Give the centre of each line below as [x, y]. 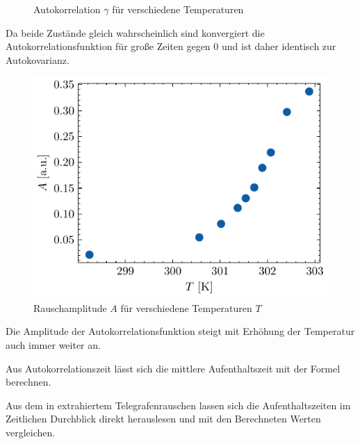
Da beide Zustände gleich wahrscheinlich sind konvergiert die [135, 32]
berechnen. [28, 382]
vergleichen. [31, 432]
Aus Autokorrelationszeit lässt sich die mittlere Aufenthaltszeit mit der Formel [173, 368]
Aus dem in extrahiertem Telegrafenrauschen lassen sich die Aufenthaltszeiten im [178, 405]
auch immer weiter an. [53, 344]
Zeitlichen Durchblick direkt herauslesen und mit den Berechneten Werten [163, 419]
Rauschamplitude [70, 307]
